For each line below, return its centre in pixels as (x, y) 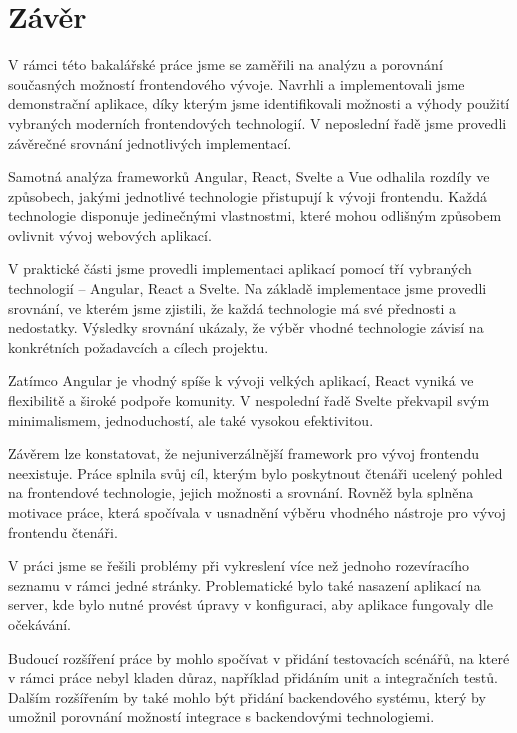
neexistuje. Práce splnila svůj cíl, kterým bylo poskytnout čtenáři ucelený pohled (255, 472)
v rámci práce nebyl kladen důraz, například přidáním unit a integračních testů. (253, 677)
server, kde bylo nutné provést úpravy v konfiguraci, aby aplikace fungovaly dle (250, 604)
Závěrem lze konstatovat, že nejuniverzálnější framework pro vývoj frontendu (243, 453)
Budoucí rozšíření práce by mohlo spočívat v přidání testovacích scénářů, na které (259, 657)
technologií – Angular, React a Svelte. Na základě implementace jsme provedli (247, 288)
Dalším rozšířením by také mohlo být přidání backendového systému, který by (247, 696)
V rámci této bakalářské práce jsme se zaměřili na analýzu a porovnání (225, 64)
